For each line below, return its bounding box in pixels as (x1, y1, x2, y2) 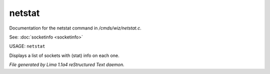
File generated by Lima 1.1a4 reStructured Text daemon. (9, 61, 124, 67)
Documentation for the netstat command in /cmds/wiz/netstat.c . (9, 25, 142, 31)
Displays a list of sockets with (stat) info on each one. (9, 52, 119, 58)
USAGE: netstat (9, 43, 45, 49)
